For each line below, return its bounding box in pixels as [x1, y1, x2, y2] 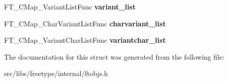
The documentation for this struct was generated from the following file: [4, 51, 225, 62]
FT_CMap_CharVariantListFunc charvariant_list [4, 18, 166, 28]
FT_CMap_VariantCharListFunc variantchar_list [4, 35, 166, 45]
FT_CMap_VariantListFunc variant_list [4, 1, 136, 11]
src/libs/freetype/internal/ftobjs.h [4, 68, 108, 79]
